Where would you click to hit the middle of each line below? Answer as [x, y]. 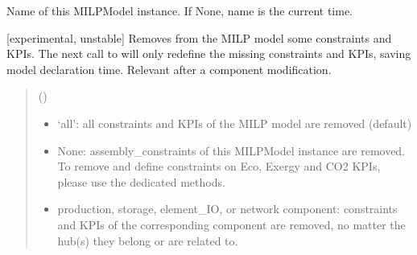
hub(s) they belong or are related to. [148, 240]
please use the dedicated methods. [141, 181]
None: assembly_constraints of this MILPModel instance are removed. [231, 150]
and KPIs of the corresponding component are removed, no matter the [231, 224]
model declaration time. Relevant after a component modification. [169, 69]
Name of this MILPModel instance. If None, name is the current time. [180, 10]
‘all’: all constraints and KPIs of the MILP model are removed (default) [235, 123]
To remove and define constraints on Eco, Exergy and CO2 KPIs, [219, 166]
